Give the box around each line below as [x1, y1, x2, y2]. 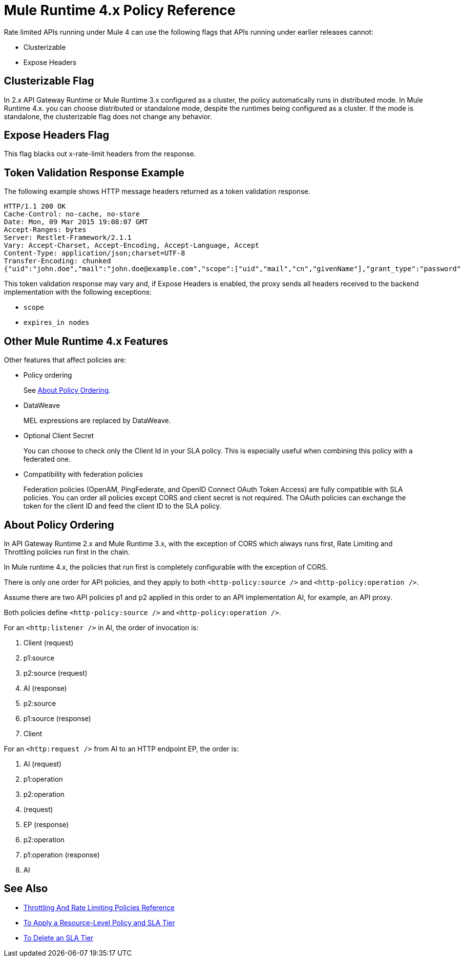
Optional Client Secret [23, 431, 94, 440]
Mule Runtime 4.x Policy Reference [4, 2, 236, 19]
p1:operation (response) [23, 850, 100, 859]
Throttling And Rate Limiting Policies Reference [23, 903, 175, 912]
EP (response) [23, 820, 69, 829]
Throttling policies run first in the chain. [4, 547, 130, 556]
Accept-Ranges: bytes [4, 226, 86, 234]
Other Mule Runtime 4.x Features [4, 335, 168, 347]
